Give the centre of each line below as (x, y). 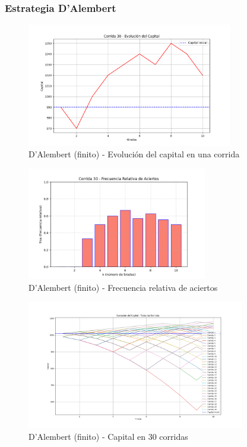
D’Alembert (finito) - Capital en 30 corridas (108, 437)
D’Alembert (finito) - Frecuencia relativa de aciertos (123, 287)
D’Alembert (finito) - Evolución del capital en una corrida (134, 154)
